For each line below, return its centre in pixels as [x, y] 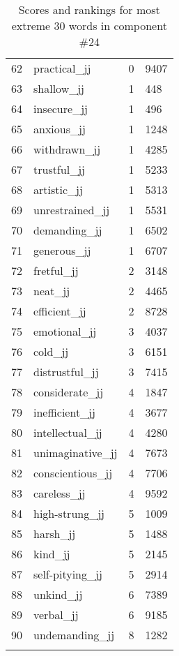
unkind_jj [58, 594]
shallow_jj [59, 88]
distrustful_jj [66, 372]
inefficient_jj [64, 412]
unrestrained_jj [72, 210]
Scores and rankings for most [89, 9]
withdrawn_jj [67, 149]
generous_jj [62, 250]
